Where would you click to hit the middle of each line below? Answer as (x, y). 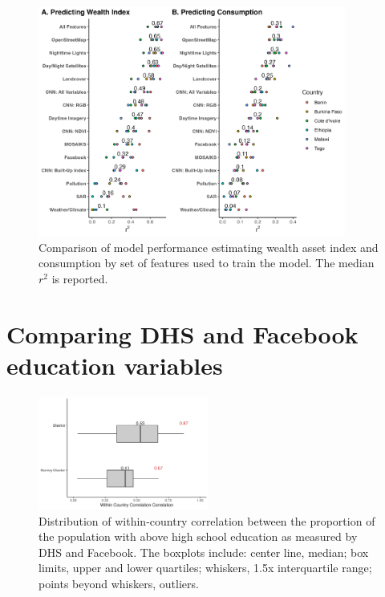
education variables (115, 365)
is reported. (80, 278)
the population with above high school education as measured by (198, 536)
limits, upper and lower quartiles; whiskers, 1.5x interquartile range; (205, 568)
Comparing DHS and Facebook (182, 333)
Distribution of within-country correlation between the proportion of (207, 520)
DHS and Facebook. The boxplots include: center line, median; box (204, 552)
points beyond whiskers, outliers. (119, 584)
